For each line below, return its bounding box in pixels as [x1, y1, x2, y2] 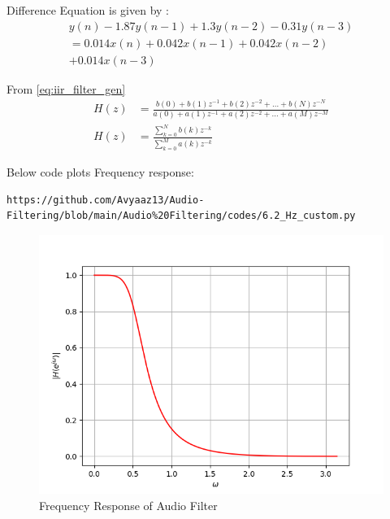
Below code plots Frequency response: [6, 164, 194, 181]
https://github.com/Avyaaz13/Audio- [6, 194, 205, 206]
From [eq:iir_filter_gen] [6, 80, 126, 97]
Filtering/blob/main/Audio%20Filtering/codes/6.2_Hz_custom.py [6, 210, 356, 222]
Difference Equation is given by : [6, 2, 170, 18]
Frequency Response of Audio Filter [39, 496, 218, 513]
